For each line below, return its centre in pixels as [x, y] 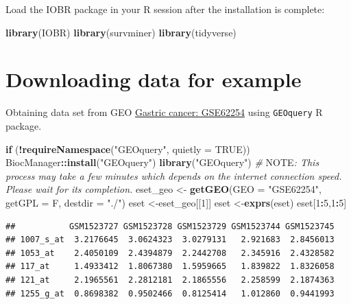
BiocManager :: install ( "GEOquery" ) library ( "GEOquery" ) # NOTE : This [162, 162]
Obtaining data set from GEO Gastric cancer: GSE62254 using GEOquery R [164, 112]
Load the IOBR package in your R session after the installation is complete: [165, 9]
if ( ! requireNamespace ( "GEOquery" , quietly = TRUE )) [128, 149]
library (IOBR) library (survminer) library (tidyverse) [121, 32]
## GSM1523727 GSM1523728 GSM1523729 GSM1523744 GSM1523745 [170, 226]
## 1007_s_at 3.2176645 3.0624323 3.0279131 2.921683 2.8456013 [170, 240]
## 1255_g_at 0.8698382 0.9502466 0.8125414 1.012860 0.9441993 [170, 293]
